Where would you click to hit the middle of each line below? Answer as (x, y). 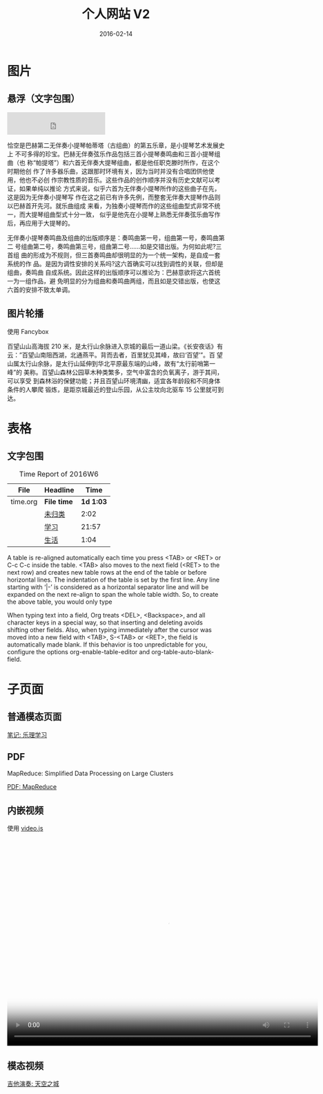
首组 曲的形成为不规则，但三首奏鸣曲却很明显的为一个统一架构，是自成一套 (114, 255)
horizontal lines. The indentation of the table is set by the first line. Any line (113, 580)
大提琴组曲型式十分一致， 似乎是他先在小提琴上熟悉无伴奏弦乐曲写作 (123, 214)
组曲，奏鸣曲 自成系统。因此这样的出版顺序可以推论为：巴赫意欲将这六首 (111, 272)
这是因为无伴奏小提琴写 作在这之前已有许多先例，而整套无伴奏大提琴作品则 (114, 197)
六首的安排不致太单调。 (40, 289)
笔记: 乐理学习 (27, 734)
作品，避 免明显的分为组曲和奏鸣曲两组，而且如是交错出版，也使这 (126, 281)
